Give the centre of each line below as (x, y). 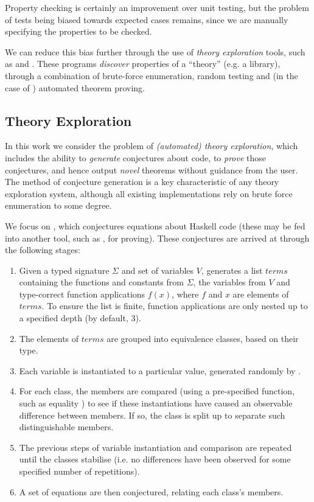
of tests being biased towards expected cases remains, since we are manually (147, 19)
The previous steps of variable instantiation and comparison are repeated (155, 447)
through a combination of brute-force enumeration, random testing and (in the (152, 75)
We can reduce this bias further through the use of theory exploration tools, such (155, 51)
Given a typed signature (64, 270)
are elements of (261, 294)
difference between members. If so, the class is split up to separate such (152, 415)
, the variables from (229, 282)
